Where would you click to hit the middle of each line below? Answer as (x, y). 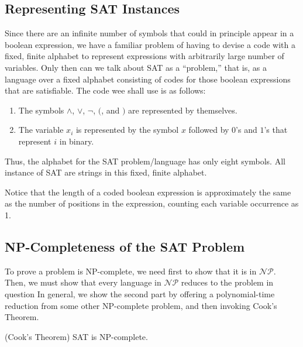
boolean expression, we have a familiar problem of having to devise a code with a (150, 44)
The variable (41, 130)
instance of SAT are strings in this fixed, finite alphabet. (106, 172)
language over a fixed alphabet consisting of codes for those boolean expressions (148, 79)
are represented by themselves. (183, 110)
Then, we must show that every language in (83, 282)
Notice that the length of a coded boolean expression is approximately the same (148, 192)
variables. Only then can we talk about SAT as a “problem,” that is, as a (136, 67)
